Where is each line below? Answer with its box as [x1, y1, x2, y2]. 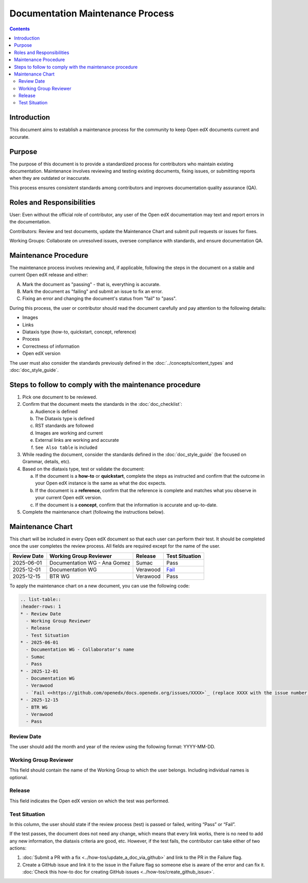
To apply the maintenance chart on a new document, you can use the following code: [9, 583, 190, 589]
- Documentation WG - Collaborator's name [26, 647, 134, 652]
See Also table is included [35, 444, 98, 450]
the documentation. [9, 219, 51, 225]
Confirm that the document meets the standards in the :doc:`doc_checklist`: [22, 401, 182, 407]
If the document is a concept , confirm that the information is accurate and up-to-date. [35, 501, 218, 508]
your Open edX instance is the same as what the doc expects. [35, 480, 166, 486]
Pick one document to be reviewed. [22, 393, 98, 400]
